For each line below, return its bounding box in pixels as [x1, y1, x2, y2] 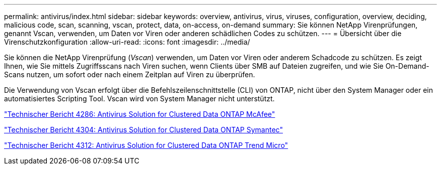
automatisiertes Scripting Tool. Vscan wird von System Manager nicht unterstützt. [4, 94, 275, 103]
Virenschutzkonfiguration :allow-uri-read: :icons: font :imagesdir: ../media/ [4, 38, 250, 46]
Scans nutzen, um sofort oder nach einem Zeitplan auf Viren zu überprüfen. [4, 70, 255, 79]
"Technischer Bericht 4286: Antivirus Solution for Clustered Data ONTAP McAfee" [4, 110, 275, 118]
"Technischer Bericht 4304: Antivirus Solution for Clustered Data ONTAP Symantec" [4, 125, 283, 134]
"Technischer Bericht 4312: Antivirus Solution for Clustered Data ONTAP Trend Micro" [4, 141, 288, 149]
